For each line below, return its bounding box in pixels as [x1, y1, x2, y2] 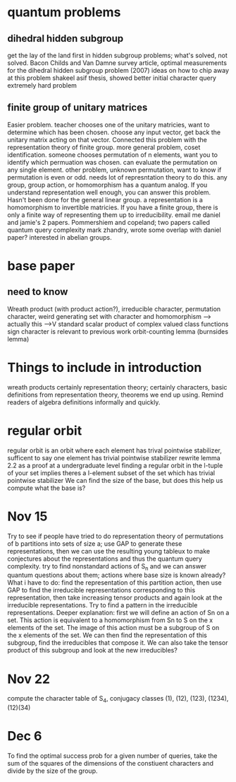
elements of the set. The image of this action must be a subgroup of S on [7, 624, 220, 632]
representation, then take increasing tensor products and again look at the [7, 593, 223, 602]
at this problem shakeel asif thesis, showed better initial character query [7, 74, 217, 82]
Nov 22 [7, 671, 51, 687]
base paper [7, 258, 75, 274]
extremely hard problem [7, 81, 77, 89]
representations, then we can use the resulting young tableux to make [7, 547, 210, 555]
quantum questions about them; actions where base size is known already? [7, 571, 226, 580]
